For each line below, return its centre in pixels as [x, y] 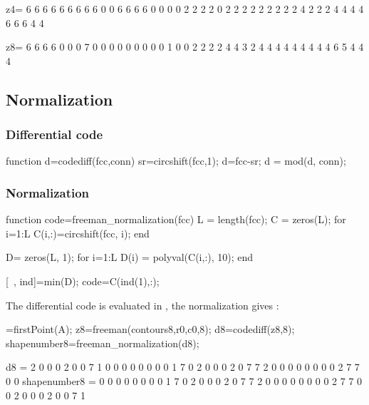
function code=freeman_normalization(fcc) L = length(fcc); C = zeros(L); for [176, 219]
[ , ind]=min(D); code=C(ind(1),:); [83, 281]
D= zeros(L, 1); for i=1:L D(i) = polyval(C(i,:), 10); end [130, 257]
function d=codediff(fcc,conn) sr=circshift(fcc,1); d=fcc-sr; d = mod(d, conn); [176, 161]
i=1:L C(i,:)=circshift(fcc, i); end [78, 233]
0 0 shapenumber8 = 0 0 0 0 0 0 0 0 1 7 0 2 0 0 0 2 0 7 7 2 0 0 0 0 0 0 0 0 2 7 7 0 [184, 380]
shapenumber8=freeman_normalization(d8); [103, 343]
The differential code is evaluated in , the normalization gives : [142, 305]
